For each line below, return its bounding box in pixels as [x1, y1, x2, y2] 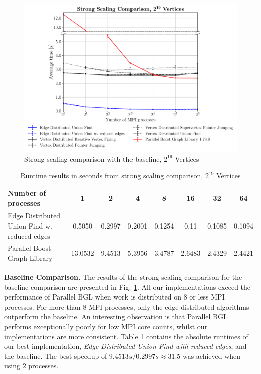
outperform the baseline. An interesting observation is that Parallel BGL [4, 311, 228, 322]
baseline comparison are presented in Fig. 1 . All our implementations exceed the [4, 281, 251, 292]
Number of [8, 187, 46, 198]
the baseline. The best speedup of [4, 350, 107, 361]
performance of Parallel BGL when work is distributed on [4, 291, 181, 302]
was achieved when [182, 350, 241, 361]
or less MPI [189, 291, 225, 302]
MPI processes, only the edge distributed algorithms [88, 301, 249, 312]
